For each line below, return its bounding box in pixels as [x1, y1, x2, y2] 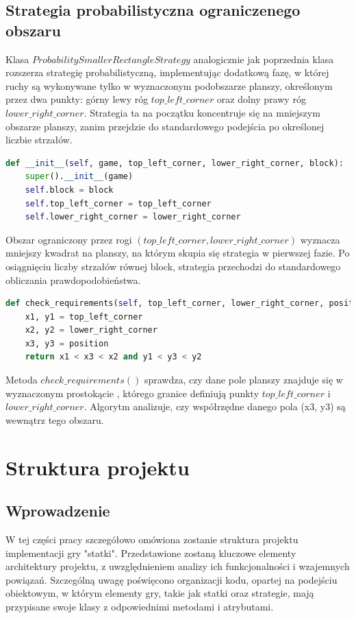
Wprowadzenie [5, 500, 110, 521]
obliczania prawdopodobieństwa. [5, 272, 141, 287]
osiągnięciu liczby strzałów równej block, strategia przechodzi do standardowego [5, 259, 341, 273]
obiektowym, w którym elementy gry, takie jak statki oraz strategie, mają [5, 586, 314, 600]
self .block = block [25, 185, 114, 195]
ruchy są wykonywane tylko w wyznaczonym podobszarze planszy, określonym [5, 78, 333, 93]
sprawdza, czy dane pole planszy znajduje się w [144, 372, 343, 387]
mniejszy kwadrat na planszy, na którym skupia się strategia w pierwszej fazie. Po [5, 246, 350, 260]
